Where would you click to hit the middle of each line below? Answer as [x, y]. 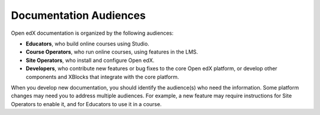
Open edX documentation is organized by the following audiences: [92, 33]
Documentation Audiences [79, 15]
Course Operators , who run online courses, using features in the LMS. [112, 52]
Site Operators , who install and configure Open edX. [90, 60]
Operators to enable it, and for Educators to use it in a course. [87, 104]
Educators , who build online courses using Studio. [87, 44]
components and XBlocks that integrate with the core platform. [103, 77]
